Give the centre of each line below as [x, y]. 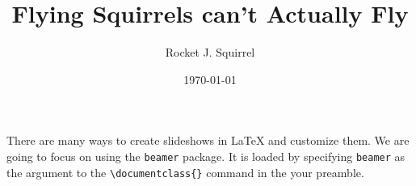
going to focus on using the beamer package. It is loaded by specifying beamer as [206, 156]
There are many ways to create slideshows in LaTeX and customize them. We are [208, 140]
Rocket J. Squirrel [210, 52]
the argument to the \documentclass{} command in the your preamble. [185, 172]
